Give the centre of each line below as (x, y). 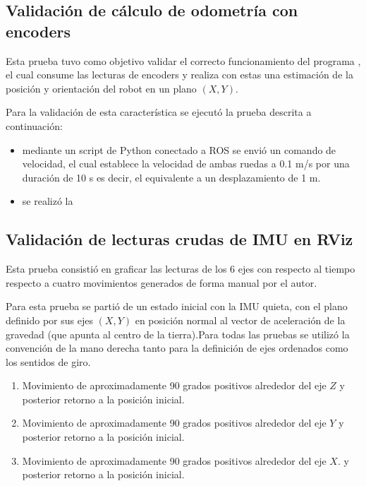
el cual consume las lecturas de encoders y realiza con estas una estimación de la (179, 75)
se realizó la (48, 201)
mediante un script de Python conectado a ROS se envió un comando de (179, 149)
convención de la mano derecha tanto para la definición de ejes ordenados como (177, 348)
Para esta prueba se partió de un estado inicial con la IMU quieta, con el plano (177, 306)
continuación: (34, 125)
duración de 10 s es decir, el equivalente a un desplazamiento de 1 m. (171, 177)
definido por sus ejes (49, 320)
